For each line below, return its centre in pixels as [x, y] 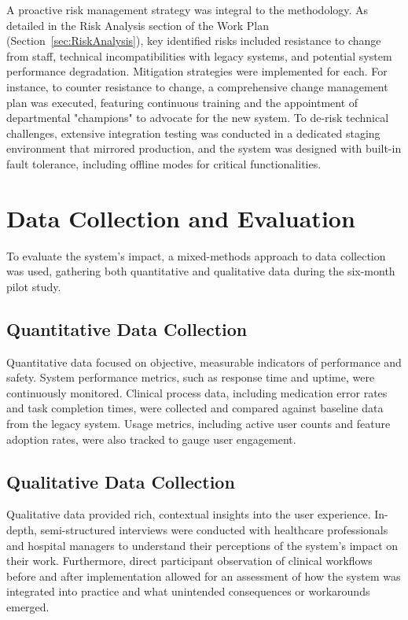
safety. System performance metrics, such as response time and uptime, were [191, 377]
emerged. [28, 606]
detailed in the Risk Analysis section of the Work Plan [138, 25]
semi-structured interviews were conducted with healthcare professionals [214, 530]
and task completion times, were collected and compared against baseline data [195, 408]
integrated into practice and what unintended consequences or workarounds [188, 591]
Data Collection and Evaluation [181, 218]
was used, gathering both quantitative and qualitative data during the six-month [201, 271]
